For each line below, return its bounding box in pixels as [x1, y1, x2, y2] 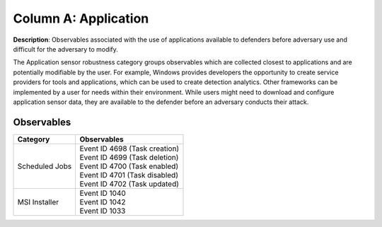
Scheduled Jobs [17, 161, 72, 171]
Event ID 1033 [79, 206, 126, 216]
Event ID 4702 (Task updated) [79, 179, 180, 189]
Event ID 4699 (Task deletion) [79, 152, 179, 162]
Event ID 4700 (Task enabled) [79, 161, 179, 171]
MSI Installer [17, 197, 59, 206]
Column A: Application [13, 11, 149, 26]
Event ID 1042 [79, 197, 126, 206]
